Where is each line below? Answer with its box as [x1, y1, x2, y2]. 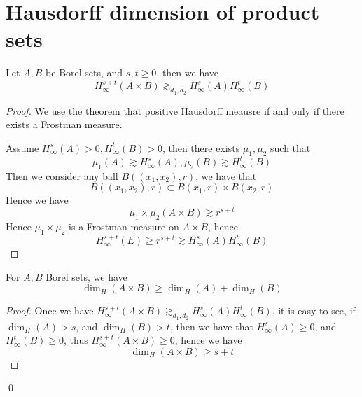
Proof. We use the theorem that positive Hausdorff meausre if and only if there [6, 103, 344, 118]
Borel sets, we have [46, 269, 127, 284]
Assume [6, 140, 39, 155]
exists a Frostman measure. [6, 117, 123, 132]
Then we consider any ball [6, 168, 118, 183]
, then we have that [169, 319, 253, 333]
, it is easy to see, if [272, 303, 356, 318]
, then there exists [162, 140, 240, 155]
